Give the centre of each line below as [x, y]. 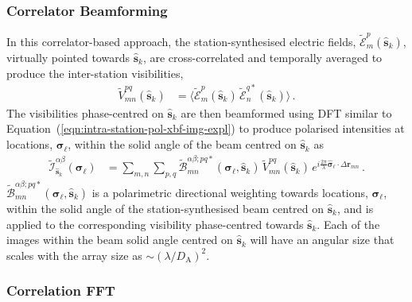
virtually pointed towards [68, 57]
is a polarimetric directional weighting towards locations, [230, 192]
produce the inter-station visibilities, [95, 73]
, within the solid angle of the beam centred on [182, 144]
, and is [355, 208]
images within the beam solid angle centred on [120, 240]
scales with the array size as [74, 255]
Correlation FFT [61, 290]
